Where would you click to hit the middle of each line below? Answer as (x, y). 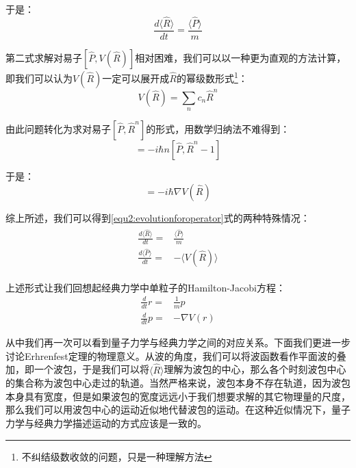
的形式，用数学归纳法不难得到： (218, 128)
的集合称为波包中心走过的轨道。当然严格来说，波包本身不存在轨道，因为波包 (178, 383)
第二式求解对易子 (44, 57)
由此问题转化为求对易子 (58, 128)
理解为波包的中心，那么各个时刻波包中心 (255, 369)
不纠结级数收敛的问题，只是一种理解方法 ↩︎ (117, 456)
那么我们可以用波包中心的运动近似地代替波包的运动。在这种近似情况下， (168, 409)
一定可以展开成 (136, 78)
